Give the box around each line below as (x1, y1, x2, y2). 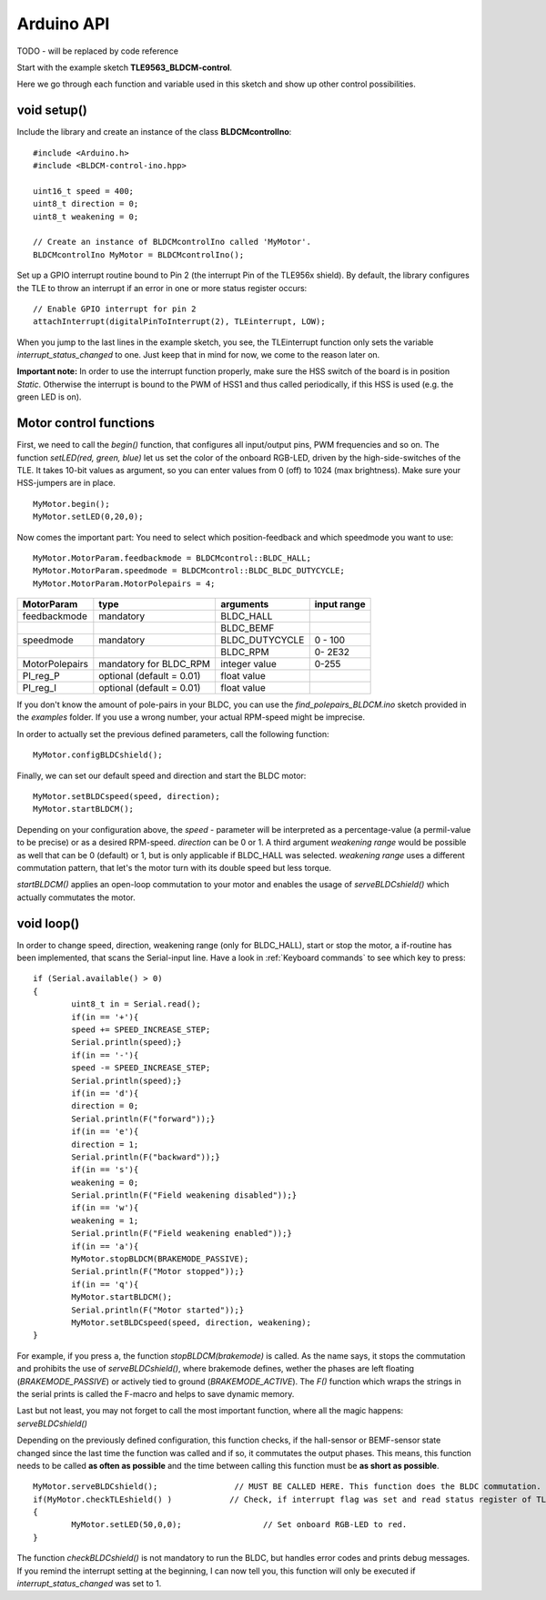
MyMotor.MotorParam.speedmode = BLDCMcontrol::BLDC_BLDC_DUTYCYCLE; (33, 565, 345, 576)
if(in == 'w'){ (71, 1202, 139, 1213)
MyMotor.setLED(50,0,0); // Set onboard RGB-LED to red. (71, 1520, 408, 1530)
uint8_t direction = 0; (33, 198, 139, 209)
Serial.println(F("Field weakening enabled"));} (71, 1229, 293, 1239)
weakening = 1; (71, 1215, 139, 1226)
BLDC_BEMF (220, 622, 275, 634)
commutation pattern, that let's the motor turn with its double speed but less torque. (16, 862, 332, 873)
